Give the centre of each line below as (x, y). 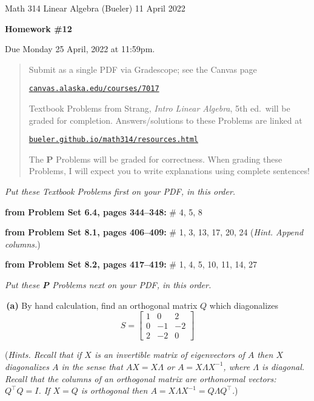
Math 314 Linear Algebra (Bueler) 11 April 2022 (95, 8)
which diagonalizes (244, 305)
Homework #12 (38, 28)
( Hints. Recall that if (43, 355)
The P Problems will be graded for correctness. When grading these (155, 159)
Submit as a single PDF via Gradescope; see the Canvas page (143, 69)
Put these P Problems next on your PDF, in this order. (108, 285)
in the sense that (92, 366)
